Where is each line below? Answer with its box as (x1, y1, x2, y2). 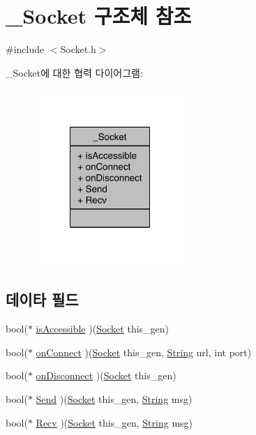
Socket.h (60, 42, 96, 56)
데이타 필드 (6, 289, 79, 310)
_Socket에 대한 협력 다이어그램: (6, 65, 143, 79)
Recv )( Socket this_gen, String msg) (36, 415, 193, 429)
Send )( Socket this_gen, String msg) (36, 392, 193, 406)
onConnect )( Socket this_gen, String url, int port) (36, 344, 252, 359)
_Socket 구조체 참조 (6, 1, 192, 30)
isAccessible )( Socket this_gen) (36, 321, 170, 336)
